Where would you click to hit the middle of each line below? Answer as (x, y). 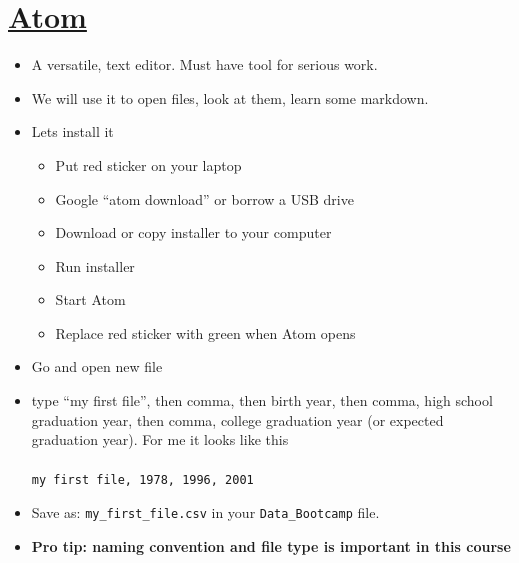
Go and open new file (97, 366)
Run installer (95, 265)
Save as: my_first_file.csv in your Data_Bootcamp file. (205, 512)
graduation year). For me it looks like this (160, 439)
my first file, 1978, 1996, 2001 (142, 480)
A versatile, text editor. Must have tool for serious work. (204, 64)
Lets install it (72, 131)
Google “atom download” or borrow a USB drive (204, 198)
